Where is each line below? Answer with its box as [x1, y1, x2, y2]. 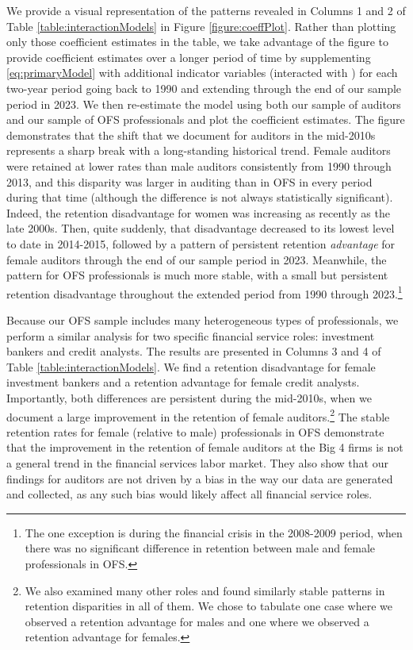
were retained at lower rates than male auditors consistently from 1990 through [6, 157, 392, 174]
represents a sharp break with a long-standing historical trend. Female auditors [6, 142, 391, 159]
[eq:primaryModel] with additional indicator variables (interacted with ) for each [6, 64, 398, 81]
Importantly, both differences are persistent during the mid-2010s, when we [6, 389, 372, 406]
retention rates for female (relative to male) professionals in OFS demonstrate [6, 423, 384, 440]
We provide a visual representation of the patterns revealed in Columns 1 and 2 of [6, 2, 406, 18]
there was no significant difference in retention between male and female [25, 540, 376, 556]
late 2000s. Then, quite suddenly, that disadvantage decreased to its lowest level [6, 220, 395, 237]
